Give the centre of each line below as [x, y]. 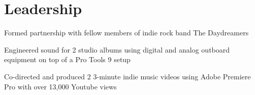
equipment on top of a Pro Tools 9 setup [67, 59]
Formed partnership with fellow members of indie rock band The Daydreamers [126, 33]
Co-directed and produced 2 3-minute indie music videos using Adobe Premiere [127, 76]
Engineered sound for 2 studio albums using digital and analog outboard [117, 49]
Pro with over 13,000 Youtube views [60, 86]
